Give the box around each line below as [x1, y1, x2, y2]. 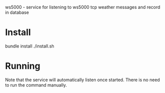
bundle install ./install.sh [5, 43, 54, 49]
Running [5, 60, 41, 72]
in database [5, 9, 29, 15]
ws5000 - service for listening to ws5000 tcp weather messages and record [5, 4, 161, 10]
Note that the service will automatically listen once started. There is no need [5, 77, 160, 83]
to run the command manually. [5, 82, 67, 88]
